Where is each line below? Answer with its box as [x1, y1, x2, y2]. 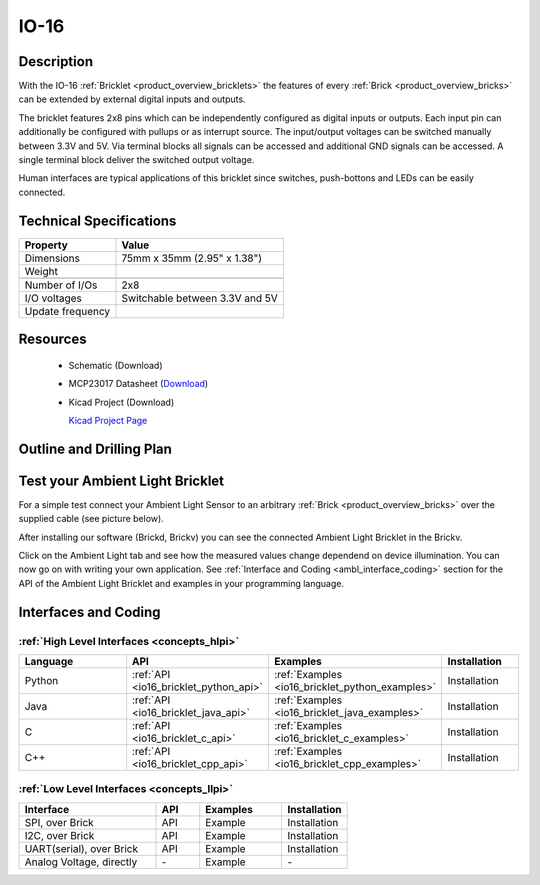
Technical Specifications [18, 212, 177, 229]
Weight [24, 264, 59, 278]
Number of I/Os [24, 278, 98, 292]
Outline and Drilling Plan [18, 440, 172, 457]
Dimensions [24, 251, 80, 265]
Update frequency [24, 304, 110, 318]
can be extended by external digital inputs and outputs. [18, 93, 246, 105]
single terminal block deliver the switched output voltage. [18, 154, 255, 166]
